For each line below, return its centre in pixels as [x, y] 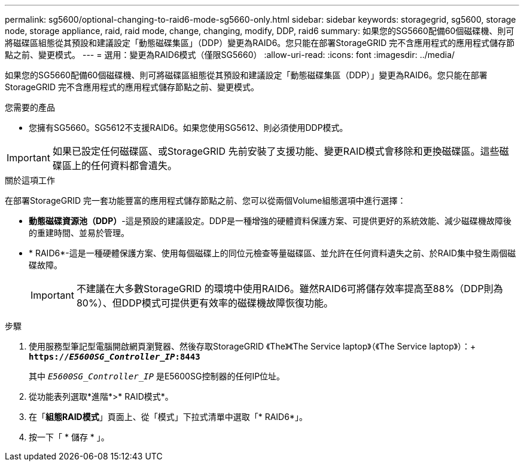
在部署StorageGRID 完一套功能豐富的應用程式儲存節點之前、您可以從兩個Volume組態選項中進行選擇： [205, 200]
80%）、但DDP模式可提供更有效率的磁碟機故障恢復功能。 [205, 303]
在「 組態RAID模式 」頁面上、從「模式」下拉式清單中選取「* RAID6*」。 [168, 417]
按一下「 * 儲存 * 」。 [69, 437]
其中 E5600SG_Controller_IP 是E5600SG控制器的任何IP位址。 [157, 376]
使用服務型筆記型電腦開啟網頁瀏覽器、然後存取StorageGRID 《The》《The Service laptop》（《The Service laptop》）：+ [252, 346]
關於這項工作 [30, 180]
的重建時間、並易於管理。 [79, 233]
